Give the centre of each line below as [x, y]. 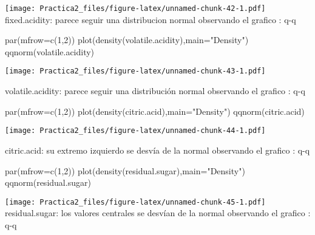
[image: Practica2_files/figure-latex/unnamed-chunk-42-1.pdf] [135, 9]
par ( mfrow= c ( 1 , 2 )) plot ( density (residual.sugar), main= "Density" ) [125, 170]
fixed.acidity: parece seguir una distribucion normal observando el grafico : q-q [151, 19]
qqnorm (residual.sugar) [48, 182]
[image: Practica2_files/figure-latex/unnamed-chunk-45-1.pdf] [135, 202]
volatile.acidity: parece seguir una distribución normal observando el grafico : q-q [155, 91]
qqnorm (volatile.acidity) [50, 51]
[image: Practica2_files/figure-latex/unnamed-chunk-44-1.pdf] [135, 131]
